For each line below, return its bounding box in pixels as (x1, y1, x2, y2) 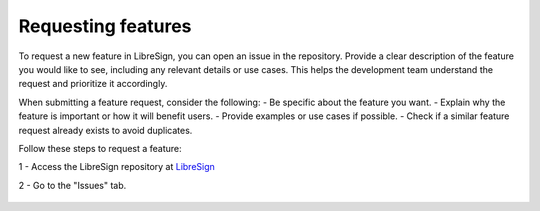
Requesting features (18, 15, 192, 37)
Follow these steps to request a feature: (18, 142, 182, 154)
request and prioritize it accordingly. (18, 78, 168, 90)
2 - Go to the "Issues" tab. (18, 179, 127, 191)
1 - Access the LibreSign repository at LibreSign (18, 161, 215, 173)
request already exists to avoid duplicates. (18, 124, 193, 136)
